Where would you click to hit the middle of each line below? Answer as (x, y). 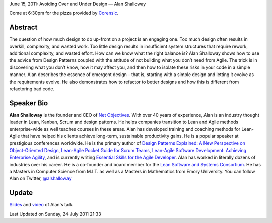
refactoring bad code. (32, 89)
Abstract (23, 27)
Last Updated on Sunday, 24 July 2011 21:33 (55, 214)
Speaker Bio (29, 103)
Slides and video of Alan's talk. (41, 205)
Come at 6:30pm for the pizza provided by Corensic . (64, 13)
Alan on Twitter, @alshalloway (40, 178)
